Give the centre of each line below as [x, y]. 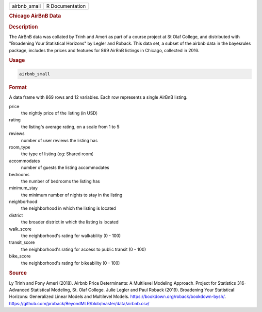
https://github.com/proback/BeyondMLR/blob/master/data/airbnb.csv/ [79, 303]
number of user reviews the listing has [59, 140]
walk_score [20, 229]
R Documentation [66, 6]
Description [24, 27]
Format [18, 87]
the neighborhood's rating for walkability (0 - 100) [71, 236]
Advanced [19, 290]
